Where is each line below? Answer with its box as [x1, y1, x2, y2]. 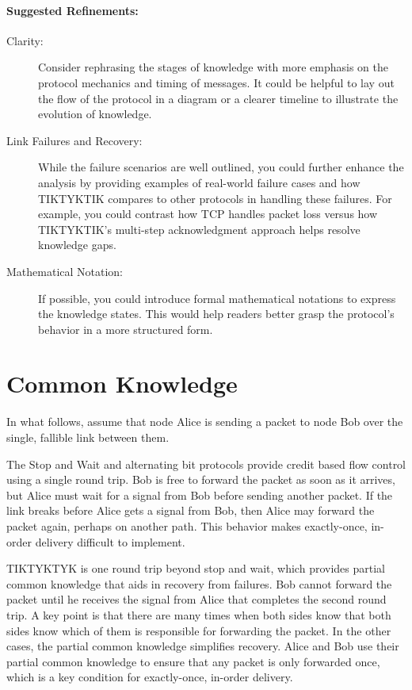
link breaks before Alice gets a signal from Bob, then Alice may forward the [6, 502, 375, 519]
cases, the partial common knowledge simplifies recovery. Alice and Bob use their [6, 638, 399, 654]
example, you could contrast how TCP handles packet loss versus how [38, 205, 378, 222]
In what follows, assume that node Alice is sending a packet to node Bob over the [6, 413, 403, 430]
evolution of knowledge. [38, 105, 152, 122]
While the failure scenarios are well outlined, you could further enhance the [38, 159, 404, 175]
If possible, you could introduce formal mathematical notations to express [38, 289, 396, 306]
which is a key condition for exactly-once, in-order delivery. [6, 669, 293, 685]
